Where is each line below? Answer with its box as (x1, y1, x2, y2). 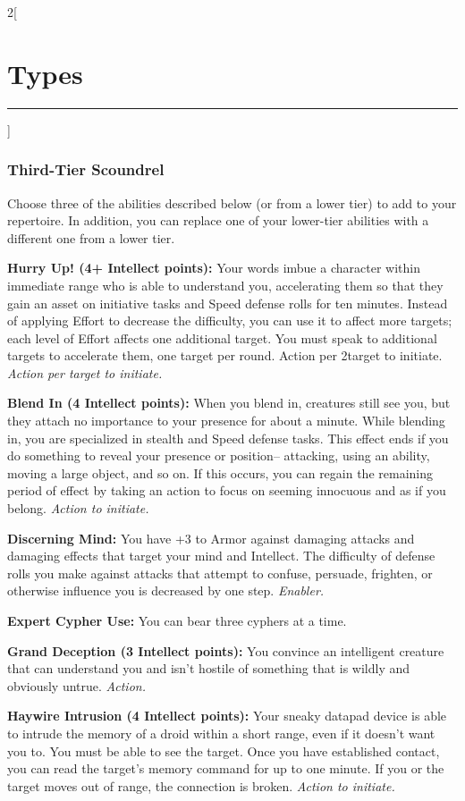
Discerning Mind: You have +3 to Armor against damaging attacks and (7, 528, 415, 547)
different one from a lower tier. (7, 228, 175, 247)
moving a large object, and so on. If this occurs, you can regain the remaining (7, 463, 433, 482)
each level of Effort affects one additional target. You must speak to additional (7, 328, 437, 347)
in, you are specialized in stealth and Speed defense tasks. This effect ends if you (7, 428, 449, 447)
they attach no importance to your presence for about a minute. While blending (7, 411, 445, 430)
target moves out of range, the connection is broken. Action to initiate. (7, 776, 395, 795)
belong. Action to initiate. (7, 499, 149, 518)
